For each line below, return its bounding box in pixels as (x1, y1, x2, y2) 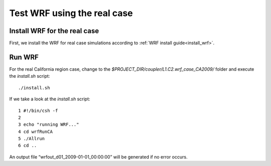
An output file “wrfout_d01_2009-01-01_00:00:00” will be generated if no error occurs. (9, 153, 188, 160)
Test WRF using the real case (9, 8, 133, 19)
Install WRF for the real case (9, 27, 99, 35)
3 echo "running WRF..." (18, 122, 79, 127)
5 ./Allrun (18, 136, 45, 141)
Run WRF (9, 53, 39, 61)
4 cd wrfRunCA (18, 128, 53, 134)
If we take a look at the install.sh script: (9, 96, 90, 102)
